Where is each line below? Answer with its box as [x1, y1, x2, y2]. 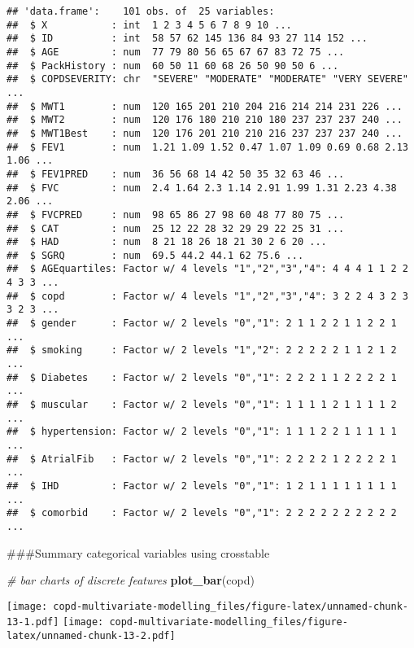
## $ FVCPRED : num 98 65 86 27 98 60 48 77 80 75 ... [7, 208, 345, 221]
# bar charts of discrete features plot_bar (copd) [7, 571, 255, 589]
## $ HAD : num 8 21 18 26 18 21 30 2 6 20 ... [7, 236, 327, 248]
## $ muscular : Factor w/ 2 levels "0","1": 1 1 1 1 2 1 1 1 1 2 [7, 399, 397, 411]
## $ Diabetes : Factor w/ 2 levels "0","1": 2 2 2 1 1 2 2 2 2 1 [7, 371, 397, 383]
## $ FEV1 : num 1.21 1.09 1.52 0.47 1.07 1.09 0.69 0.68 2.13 [7, 141, 408, 153]
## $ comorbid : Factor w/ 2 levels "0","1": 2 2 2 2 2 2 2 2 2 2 [7, 507, 397, 519]
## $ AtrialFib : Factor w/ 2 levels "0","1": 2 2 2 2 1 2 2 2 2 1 [7, 453, 397, 465]
